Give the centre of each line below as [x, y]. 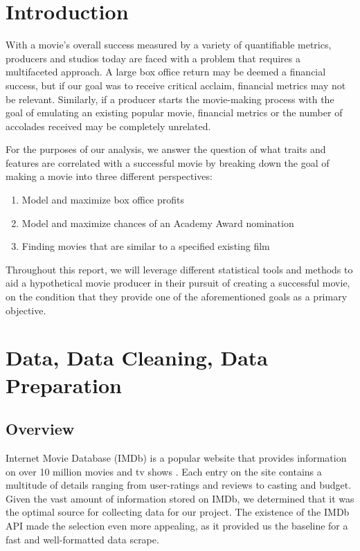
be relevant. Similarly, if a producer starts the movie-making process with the [170, 99]
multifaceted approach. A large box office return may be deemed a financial [166, 72]
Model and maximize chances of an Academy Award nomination [158, 223]
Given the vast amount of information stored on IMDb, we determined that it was [180, 498]
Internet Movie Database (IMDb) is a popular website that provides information [176, 457]
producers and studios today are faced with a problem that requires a [153, 58]
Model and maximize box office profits [103, 200]
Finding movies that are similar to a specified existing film [146, 246]
